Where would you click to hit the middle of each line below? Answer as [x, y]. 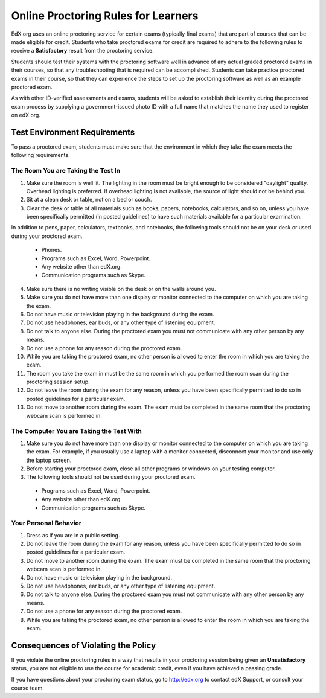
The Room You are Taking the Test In [66, 171]
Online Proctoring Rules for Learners [105, 16]
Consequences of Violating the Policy [84, 645]
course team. [28, 688]
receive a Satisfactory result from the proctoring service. [82, 51]
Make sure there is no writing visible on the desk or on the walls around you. [121, 289]
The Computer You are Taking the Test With [76, 431]
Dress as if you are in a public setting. [73, 535]
